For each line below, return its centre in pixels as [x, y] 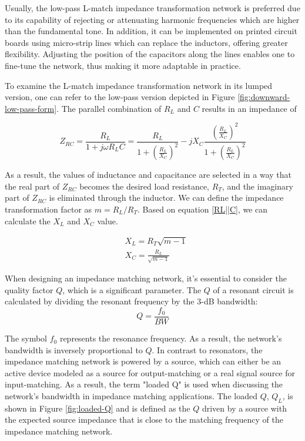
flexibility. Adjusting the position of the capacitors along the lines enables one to [150, 54]
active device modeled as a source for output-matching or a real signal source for [150, 372]
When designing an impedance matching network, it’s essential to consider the [146, 278]
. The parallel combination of [109, 108]
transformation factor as [48, 209]
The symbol [26, 338]
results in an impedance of [249, 108]
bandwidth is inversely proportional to [74, 349]
